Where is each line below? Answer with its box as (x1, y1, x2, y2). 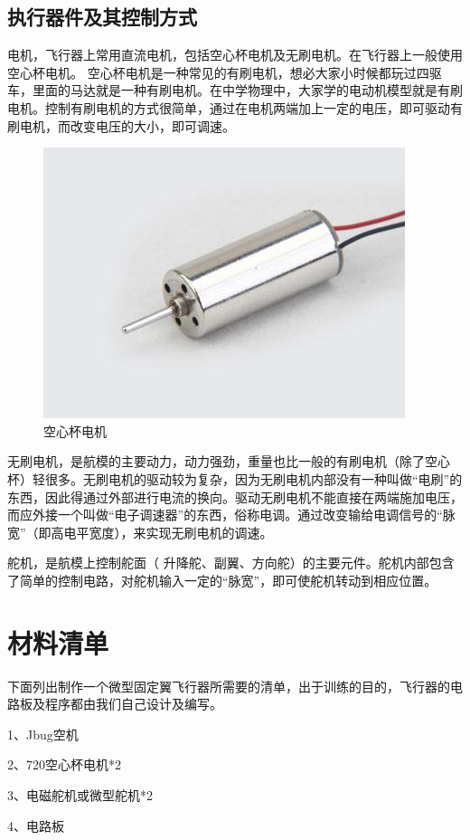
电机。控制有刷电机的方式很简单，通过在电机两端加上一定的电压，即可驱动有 (7, 98, 463, 117)
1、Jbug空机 (7, 724, 79, 743)
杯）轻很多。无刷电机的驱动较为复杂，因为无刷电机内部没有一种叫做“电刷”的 (7, 469, 463, 488)
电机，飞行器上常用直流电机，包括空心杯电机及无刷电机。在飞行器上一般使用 (7, 45, 463, 64)
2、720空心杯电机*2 (7, 755, 121, 774)
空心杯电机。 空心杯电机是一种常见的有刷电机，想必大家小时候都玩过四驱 (7, 62, 442, 81)
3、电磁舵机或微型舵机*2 (7, 786, 153, 805)
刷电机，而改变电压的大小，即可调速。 (7, 116, 235, 135)
